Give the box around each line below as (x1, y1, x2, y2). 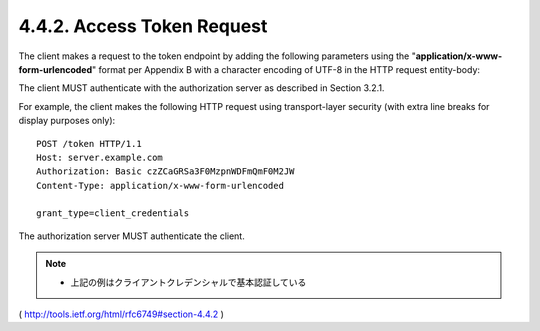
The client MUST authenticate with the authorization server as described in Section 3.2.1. (18, 82, 385, 94)
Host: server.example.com (36, 151, 164, 163)
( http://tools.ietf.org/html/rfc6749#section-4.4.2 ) (18, 308, 225, 320)
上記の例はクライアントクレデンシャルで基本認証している (70, 276, 307, 288)
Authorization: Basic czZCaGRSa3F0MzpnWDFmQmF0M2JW (36, 166, 295, 177)
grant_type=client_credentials (36, 208, 190, 219)
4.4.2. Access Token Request (18, 15, 268, 37)
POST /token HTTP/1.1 (36, 138, 142, 149)
